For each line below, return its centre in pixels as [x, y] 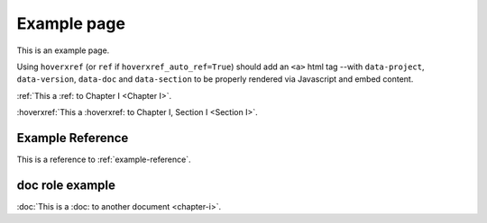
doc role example [66, 185]
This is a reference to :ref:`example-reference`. [104, 160]
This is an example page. [63, 50]
